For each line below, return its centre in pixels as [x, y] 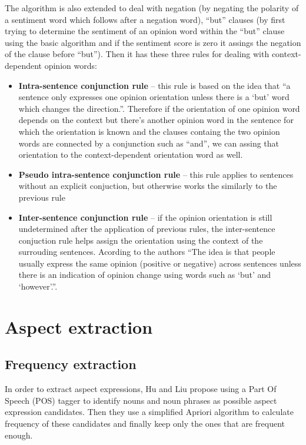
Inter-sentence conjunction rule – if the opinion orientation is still [145, 217]
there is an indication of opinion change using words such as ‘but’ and [145, 275]
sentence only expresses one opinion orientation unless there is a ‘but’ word [154, 97]
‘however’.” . [38, 286]
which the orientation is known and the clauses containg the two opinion [149, 131]
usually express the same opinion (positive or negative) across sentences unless [160, 263]
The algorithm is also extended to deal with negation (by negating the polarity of [152, 8]
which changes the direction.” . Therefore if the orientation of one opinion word [159, 108]
